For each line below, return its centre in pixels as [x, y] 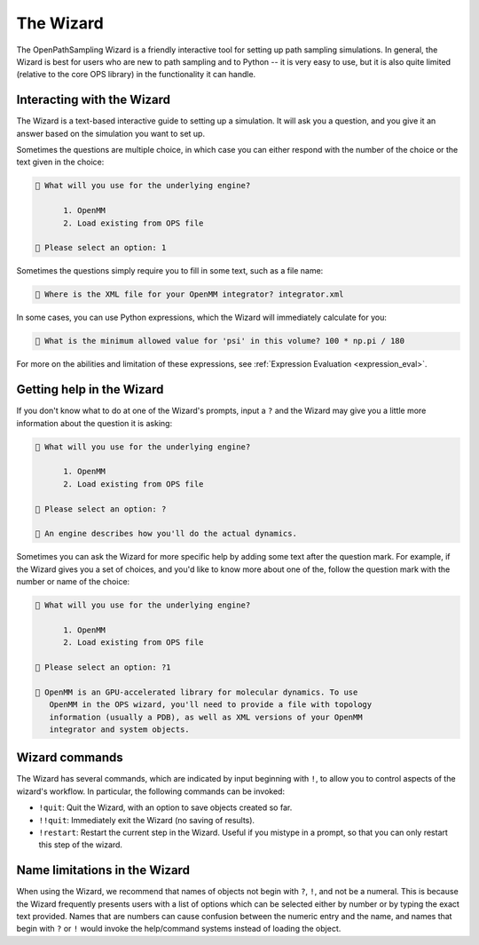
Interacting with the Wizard [94, 100]
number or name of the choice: [73, 582]
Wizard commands [70, 758]
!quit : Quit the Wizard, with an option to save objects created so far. [165, 807]
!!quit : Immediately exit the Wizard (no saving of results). [147, 820]
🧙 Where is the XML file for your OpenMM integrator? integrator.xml [189, 294]
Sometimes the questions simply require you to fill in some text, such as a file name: [170, 271]
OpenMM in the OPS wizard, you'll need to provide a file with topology [211, 705]
